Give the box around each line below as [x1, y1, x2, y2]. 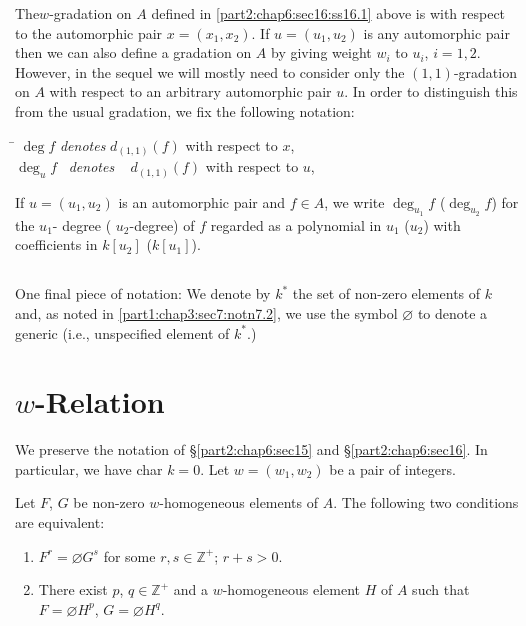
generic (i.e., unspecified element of [15, 322, 230, 343]
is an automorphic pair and [118, 191, 286, 212]
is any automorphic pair [363, 22, 510, 43]
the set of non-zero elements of [292, 283, 481, 304]
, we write [324, 191, 385, 212]
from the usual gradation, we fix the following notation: [15, 100, 355, 121]
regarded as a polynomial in [210, 214, 382, 235]
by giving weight [270, 42, 372, 63]
